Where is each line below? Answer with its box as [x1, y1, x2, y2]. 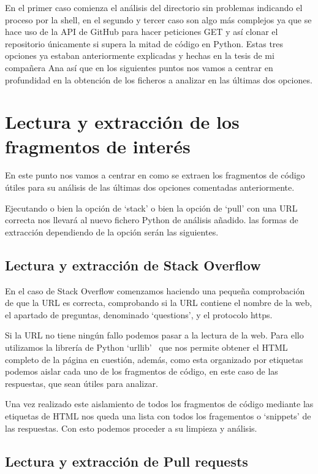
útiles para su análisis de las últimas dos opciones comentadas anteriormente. [5, 181, 295, 194]
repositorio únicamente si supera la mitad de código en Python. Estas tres [5, 37, 284, 50]
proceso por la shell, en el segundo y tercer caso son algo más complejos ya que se [5, 13, 312, 26]
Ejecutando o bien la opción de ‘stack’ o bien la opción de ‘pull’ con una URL [5, 201, 298, 214]
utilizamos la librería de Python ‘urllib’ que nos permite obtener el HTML [5, 341, 288, 354]
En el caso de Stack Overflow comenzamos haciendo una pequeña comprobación [5, 284, 305, 297]
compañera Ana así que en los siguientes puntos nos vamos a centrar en [5, 61, 273, 74]
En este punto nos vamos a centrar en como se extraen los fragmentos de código [5, 169, 305, 182]
